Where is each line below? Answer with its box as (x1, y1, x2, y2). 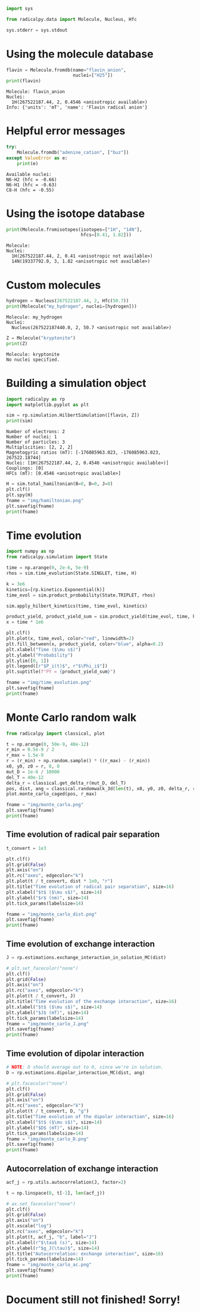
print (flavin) (6, 78, 42, 84)
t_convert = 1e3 (6, 845, 46, 851)
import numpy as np (6, 549, 55, 555)
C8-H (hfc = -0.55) (6, 187, 55, 193)
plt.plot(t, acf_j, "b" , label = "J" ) (6, 1234, 97, 1240)
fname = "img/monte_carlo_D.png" (6, 1136, 89, 1142)
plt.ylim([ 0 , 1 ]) (6, 658, 49, 664)
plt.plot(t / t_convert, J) (6, 993, 76, 999)
